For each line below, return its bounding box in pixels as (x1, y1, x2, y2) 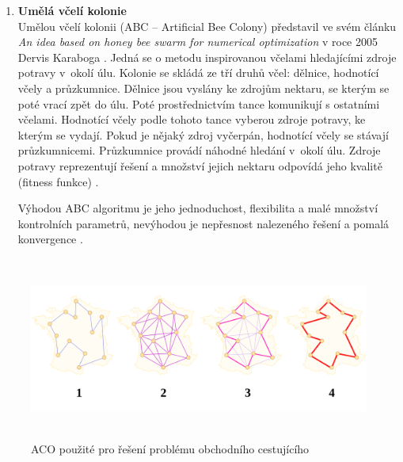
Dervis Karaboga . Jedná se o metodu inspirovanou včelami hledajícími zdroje (17, 48, 397, 65)
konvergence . (17, 231, 83, 247)
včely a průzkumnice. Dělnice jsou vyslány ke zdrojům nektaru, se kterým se (17, 79, 390, 96)
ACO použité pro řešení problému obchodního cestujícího (31, 441, 310, 457)
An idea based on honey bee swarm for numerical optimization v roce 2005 (17, 33, 378, 50)
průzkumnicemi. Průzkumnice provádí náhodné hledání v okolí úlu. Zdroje (17, 142, 381, 158)
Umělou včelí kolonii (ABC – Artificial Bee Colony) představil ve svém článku (17, 17, 397, 34)
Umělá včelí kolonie (17, 2, 127, 18)
